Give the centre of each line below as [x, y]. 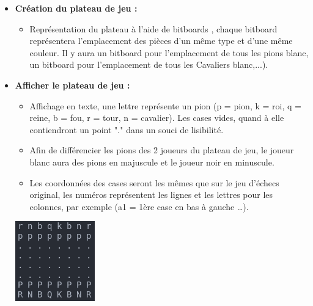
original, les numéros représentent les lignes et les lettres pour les [151, 195]
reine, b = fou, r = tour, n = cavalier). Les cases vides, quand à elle [157, 118]
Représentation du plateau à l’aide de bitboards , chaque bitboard [153, 28]
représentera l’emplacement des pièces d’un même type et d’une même [161, 41]
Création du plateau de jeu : [76, 8]
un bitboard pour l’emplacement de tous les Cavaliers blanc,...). [149, 64]
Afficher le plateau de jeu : [72, 85]
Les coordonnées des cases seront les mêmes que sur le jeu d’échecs [154, 182]
